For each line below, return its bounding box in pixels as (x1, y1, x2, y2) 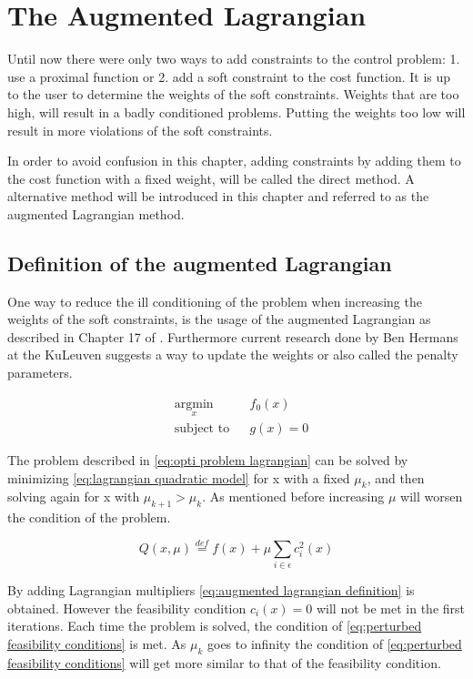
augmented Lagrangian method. (7, 204, 185, 223)
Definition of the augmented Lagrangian (7, 248, 392, 277)
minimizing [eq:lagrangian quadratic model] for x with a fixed (7, 468, 350, 487)
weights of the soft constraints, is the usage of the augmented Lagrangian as (7, 309, 431, 329)
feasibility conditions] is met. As (7, 634, 186, 654)
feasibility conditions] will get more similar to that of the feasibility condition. (7, 653, 441, 672)
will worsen (400, 487, 463, 506)
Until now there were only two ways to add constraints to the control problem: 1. (7, 49, 460, 68)
